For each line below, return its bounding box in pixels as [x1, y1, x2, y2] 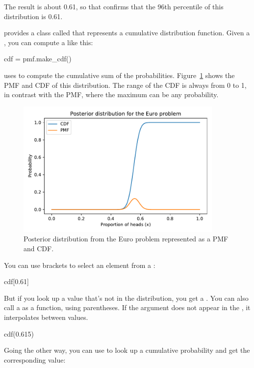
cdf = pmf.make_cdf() [4, 53, 72, 64]
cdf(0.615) [4, 328, 34, 339]
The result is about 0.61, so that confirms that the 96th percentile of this [4, 1, 224, 11]
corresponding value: [4, 354, 66, 365]
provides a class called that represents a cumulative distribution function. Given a [4, 27, 250, 38]
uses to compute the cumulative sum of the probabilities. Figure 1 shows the [4, 70, 235, 80]
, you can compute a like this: [4, 37, 93, 47]
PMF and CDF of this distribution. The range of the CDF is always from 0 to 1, [4, 79, 247, 90]
